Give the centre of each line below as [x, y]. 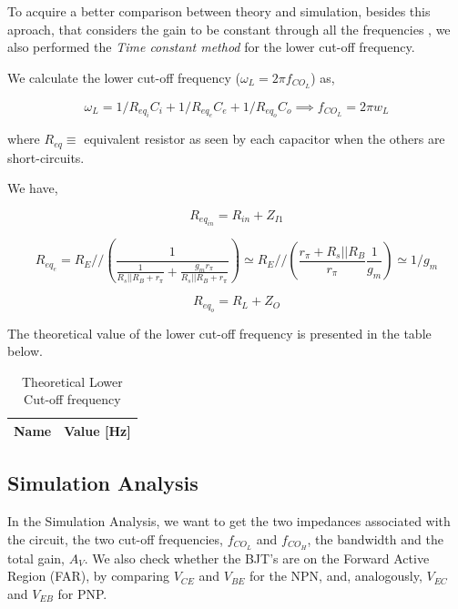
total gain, [36, 558]
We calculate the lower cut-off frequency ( [124, 77]
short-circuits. [46, 157]
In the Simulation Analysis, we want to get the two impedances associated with [229, 521]
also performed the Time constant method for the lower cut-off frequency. [211, 47]
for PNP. [82, 593]
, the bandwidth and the [375, 538]
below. [25, 351]
